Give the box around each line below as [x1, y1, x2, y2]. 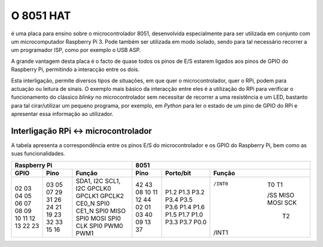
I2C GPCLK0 [75, 184, 112, 193]
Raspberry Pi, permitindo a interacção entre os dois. [11, 66, 140, 73]
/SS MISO [267, 191, 295, 199]
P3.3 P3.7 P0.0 [165, 218, 207, 226]
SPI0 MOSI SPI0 [75, 214, 121, 222]
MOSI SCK [267, 198, 297, 206]
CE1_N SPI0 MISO [75, 206, 126, 215]
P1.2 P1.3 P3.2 [165, 188, 205, 196]
